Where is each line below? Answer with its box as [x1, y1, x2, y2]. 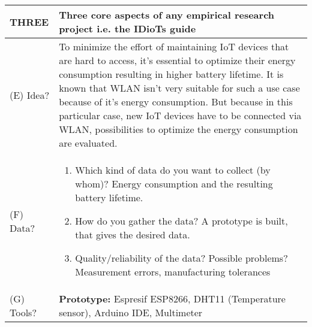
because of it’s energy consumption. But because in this [59, 95, 293, 108]
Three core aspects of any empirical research [59, 8, 275, 22]
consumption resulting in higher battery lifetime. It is [59, 67, 284, 81]
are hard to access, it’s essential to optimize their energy [59, 53, 296, 67]
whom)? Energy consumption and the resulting [75, 177, 273, 190]
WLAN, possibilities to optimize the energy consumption [59, 122, 298, 136]
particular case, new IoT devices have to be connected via [59, 108, 302, 122]
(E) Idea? [10, 87, 50, 102]
